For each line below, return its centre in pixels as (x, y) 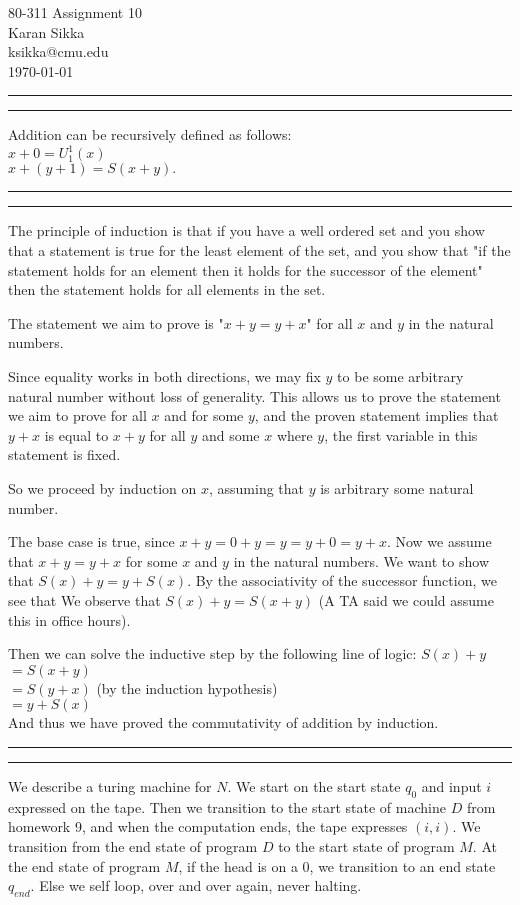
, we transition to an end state (402, 865)
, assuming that (256, 488)
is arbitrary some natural (397, 488)
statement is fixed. (64, 454)
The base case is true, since (91, 541)
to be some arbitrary (400, 376)
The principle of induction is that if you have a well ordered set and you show (246, 230)
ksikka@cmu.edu (58, 51)
